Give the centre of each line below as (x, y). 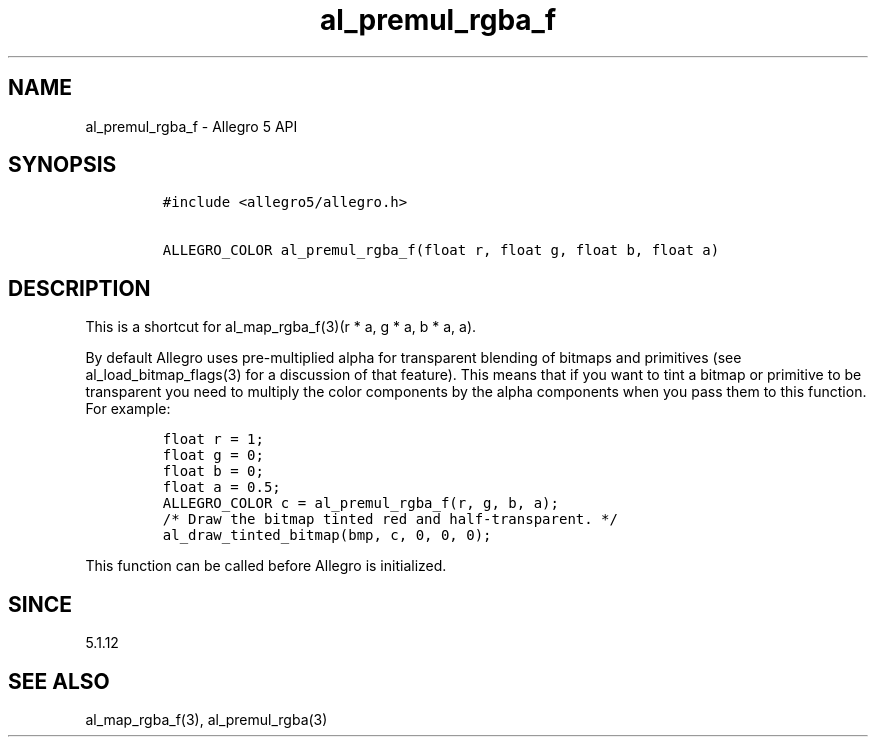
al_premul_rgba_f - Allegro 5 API (191, 126)
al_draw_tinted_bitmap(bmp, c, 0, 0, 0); (327, 535)
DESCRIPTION (79, 288)
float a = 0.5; (221, 487)
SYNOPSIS (62, 165)
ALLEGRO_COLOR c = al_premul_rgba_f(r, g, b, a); (360, 503)
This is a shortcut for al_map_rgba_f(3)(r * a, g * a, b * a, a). (281, 327)
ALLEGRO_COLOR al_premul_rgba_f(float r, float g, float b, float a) (441, 250)
